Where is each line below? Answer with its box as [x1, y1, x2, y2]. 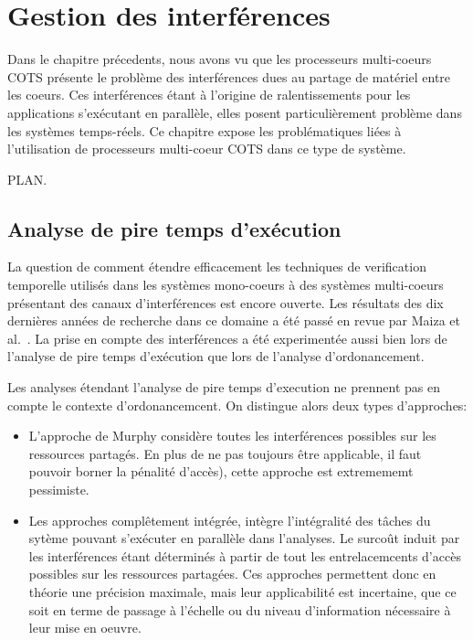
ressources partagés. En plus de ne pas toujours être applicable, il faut [28, 443, 422, 463]
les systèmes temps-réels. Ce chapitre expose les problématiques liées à [7, 121, 402, 140]
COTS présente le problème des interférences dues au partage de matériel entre [7, 67, 451, 86]
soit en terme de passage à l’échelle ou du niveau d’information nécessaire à [28, 600, 451, 619]
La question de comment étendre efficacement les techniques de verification [7, 257, 426, 276]
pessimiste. [28, 480, 89, 499]
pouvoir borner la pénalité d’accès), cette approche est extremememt [28, 462, 414, 481]
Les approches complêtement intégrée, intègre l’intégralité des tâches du [28, 510, 431, 529]
